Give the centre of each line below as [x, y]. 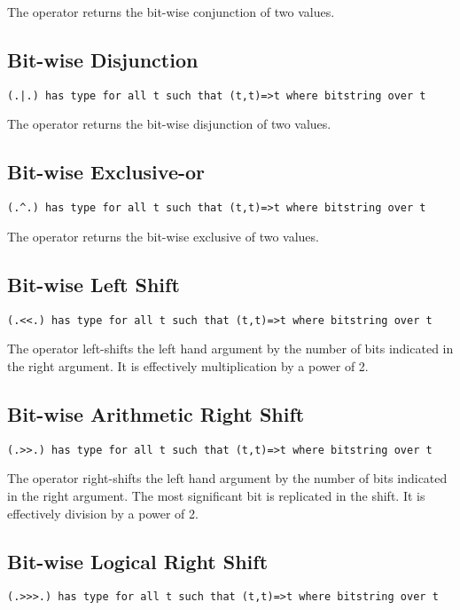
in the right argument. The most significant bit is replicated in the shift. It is [216, 495]
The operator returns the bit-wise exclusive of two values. [163, 236]
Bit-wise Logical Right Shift [138, 561]
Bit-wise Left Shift [94, 284]
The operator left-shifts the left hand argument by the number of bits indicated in [230, 349]
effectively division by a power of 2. [103, 513]
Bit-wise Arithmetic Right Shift [156, 413]
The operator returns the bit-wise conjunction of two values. [171, 12]
